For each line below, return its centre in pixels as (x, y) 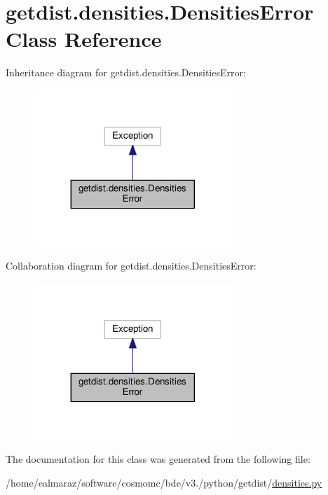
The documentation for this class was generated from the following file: (158, 459)
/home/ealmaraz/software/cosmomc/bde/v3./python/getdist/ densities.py (164, 482)
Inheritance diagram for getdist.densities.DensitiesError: (126, 72)
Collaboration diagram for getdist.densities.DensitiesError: (131, 266)
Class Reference (84, 39)
